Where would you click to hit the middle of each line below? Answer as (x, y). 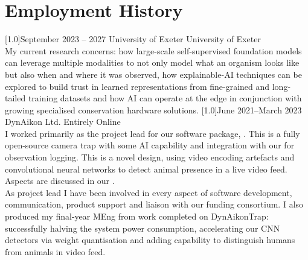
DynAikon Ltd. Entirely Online (63, 122)
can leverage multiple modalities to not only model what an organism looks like (152, 62)
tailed (15, 98)
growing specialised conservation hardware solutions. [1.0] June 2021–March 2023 (153, 109)
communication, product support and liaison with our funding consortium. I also (154, 204)
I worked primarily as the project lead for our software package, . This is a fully (152, 133)
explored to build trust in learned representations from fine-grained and (137, 86)
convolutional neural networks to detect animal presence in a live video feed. (146, 169)
